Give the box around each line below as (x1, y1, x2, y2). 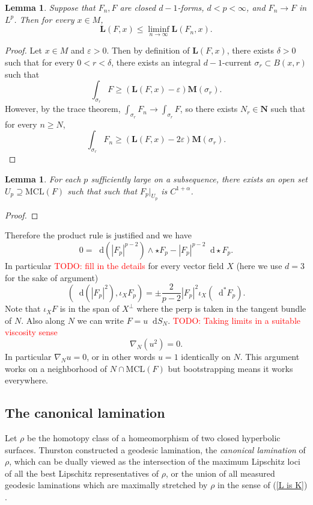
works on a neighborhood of (5, 362, 108, 374)
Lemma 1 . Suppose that (5, 1, 96, 13)
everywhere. (5, 374, 49, 386)
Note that (5, 302, 41, 315)
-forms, (177, 1, 204, 13)
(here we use (236, 259, 282, 271)
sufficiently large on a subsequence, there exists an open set (91, 172, 308, 185)
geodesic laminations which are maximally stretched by (5, 479, 208, 491)
